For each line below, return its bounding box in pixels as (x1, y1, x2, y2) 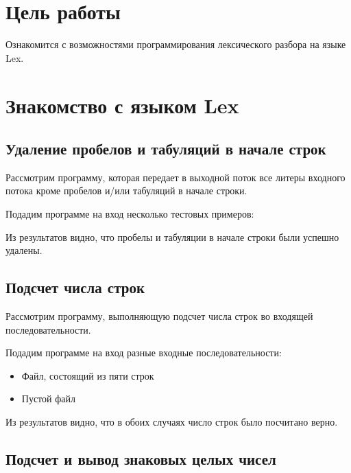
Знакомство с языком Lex (5, 91, 239, 119)
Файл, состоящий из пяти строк (21, 368, 154, 382)
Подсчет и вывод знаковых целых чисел (5, 448, 276, 470)
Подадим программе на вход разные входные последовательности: (5, 345, 282, 360)
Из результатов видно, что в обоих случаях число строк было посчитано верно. (5, 415, 338, 429)
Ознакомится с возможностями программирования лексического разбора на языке (5, 37, 346, 51)
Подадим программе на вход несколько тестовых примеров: (5, 207, 254, 221)
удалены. (5, 243, 43, 257)
